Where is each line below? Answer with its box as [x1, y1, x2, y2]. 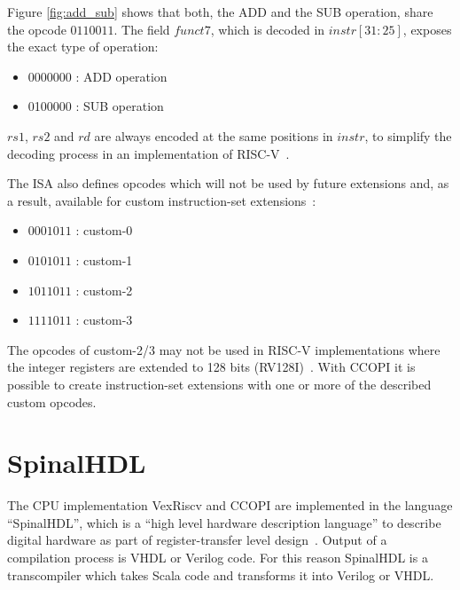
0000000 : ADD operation [27, 67, 168, 85]
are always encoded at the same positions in [94, 126, 333, 145]
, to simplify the [364, 126, 452, 145]
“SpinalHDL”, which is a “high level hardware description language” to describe [7, 513, 441, 531]
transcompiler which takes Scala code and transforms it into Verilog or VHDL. [7, 565, 434, 584]
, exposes [402, 20, 452, 38]
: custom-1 [75, 250, 133, 269]
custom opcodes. [7, 392, 97, 411]
